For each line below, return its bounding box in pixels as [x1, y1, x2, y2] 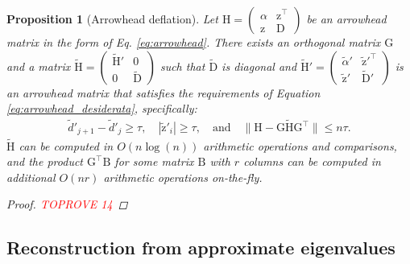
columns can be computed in [243, 153, 381, 170]
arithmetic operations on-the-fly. [103, 168, 263, 185]
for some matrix [114, 153, 194, 170]
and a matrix [6, 57, 71, 74]
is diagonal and [222, 57, 297, 74]
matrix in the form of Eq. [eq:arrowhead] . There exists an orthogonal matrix [6, 34, 381, 50]
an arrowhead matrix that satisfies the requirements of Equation [6, 84, 321, 101]
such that [159, 57, 205, 74]
